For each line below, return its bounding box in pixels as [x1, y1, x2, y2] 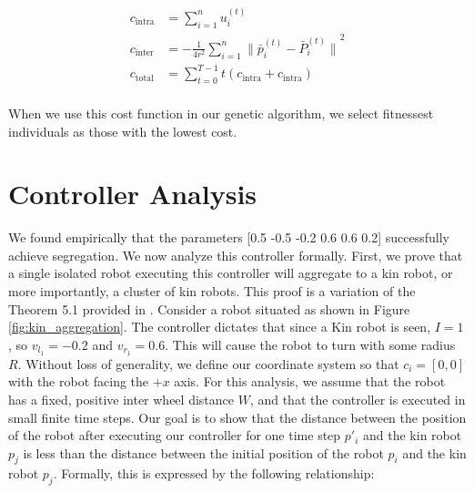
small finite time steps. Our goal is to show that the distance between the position [8, 407, 467, 426]
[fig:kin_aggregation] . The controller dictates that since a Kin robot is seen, [8, 317, 431, 336]
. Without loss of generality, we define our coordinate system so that [17, 354, 399, 373]
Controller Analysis [8, 175, 257, 212]
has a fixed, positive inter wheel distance [8, 389, 234, 408]
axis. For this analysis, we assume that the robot [174, 372, 446, 391]
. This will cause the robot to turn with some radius [165, 334, 456, 354]
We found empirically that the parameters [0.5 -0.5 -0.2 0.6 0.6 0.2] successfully [8, 228, 449, 247]
